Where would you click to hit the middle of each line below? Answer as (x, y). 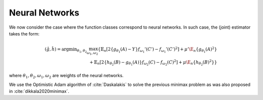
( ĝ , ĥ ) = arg (57, 49)
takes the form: (24, 33)
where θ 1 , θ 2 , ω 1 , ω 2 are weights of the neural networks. (66, 76)
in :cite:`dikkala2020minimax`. (39, 91)
